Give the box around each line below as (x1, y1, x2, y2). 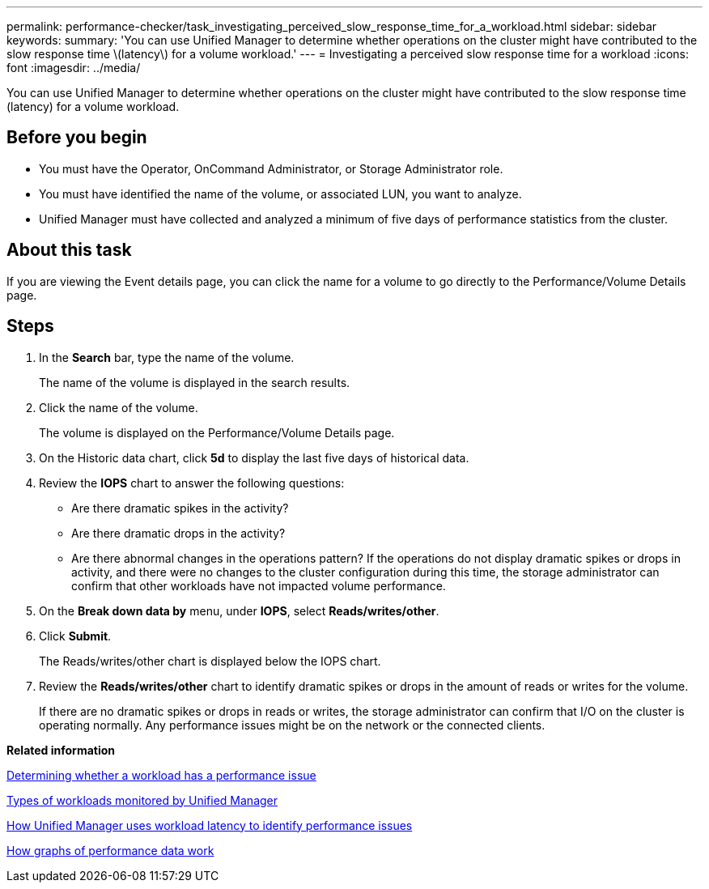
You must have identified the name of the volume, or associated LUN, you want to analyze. (39, 186, 522, 201)
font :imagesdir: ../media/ (6, 61, 141, 74)
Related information (6, 742, 116, 757)
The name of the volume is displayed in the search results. (39, 375, 350, 389)
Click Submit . (39, 628, 112, 643)
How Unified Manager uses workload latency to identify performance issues (6, 818, 413, 832)
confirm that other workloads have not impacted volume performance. (71, 578, 446, 593)
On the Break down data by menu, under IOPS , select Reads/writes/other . (39, 603, 439, 618)
